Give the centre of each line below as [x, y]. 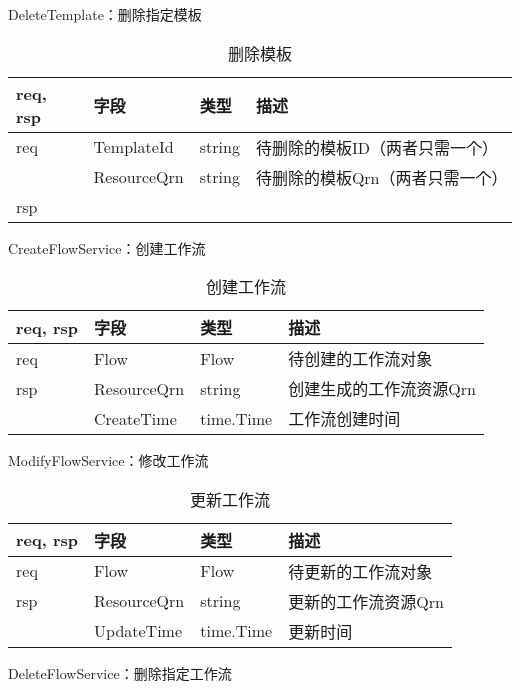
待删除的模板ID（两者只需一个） [376, 147]
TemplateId [133, 147]
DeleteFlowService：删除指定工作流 [120, 672]
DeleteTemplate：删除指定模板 [105, 14]
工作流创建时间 [344, 419]
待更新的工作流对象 [360, 571]
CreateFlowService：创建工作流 [107, 247]
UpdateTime [138, 631]
